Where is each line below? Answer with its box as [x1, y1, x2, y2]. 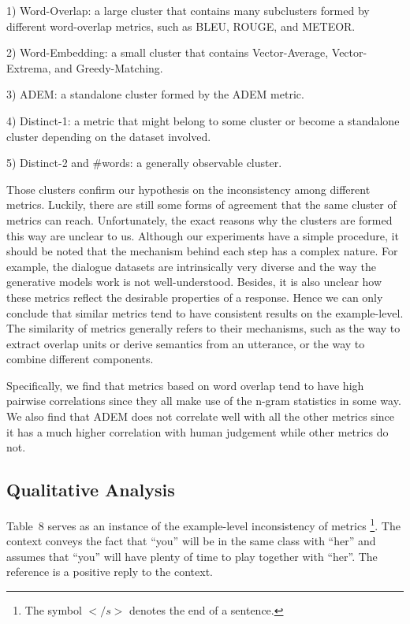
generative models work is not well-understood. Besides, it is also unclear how [6, 273, 382, 290]
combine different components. [6, 351, 154, 367]
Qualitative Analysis [6, 477, 175, 502]
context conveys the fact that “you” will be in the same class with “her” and [6, 533, 376, 549]
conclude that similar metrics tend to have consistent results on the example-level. [6, 304, 404, 321]
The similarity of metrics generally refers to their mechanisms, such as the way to [6, 320, 401, 336]
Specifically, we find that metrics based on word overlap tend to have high [6, 377, 364, 393]
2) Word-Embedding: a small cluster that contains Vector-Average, [6, 44, 329, 61]
